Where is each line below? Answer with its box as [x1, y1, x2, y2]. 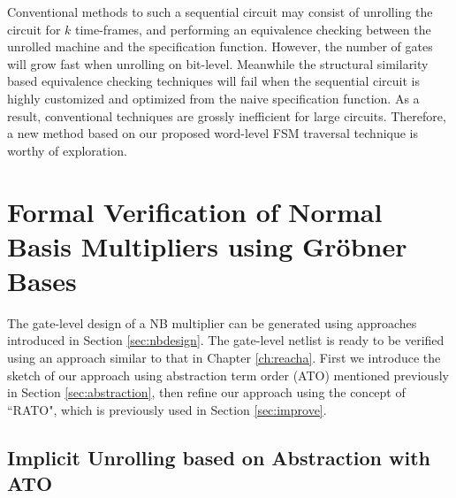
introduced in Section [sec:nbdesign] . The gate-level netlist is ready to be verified [7, 331, 445, 349]
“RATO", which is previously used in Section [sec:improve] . [7, 400, 327, 418]
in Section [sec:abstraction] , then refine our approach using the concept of [7, 383, 406, 402]
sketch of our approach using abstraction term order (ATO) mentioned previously [7, 365, 449, 384]
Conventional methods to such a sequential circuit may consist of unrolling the [7, 3, 433, 20]
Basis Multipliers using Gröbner [7, 227, 407, 264]
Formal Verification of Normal [7, 193, 383, 229]
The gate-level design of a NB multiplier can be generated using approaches [7, 313, 417, 332]
